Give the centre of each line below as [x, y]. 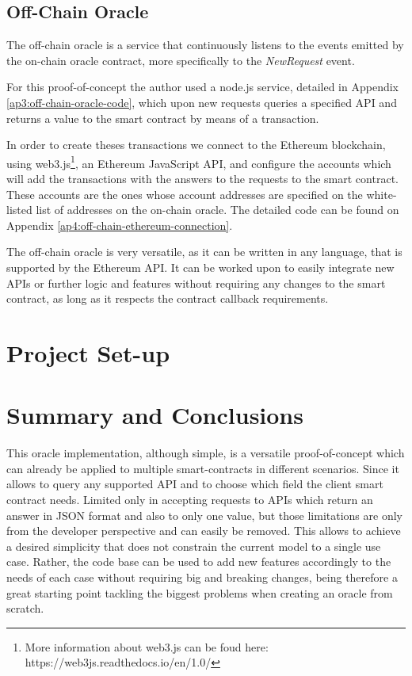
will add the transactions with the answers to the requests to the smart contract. [202, 179]
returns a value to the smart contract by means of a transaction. [163, 118]
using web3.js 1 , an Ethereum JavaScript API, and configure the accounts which [199, 162]
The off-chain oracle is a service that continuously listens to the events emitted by [205, 45]
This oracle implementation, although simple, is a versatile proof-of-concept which [206, 453]
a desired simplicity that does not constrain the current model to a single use [194, 546]
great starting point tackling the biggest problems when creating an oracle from [200, 592]
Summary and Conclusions [155, 415]
